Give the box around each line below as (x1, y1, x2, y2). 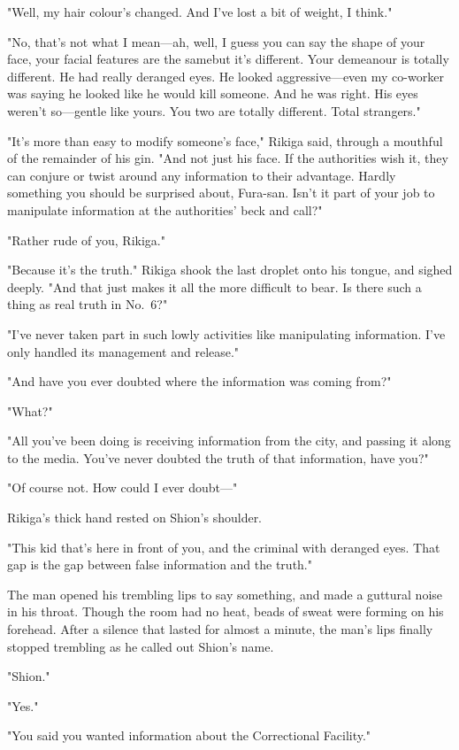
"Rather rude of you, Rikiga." (7, 230, 165, 249)
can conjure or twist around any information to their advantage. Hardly (7, 166, 396, 184)
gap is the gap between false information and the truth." (7, 555, 312, 574)
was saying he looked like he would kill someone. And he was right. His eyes (7, 84, 418, 103)
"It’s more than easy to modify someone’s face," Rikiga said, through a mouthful (7, 131, 443, 150)
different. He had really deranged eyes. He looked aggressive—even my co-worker (7, 66, 444, 85)
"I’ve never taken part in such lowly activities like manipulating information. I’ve (7, 324, 446, 343)
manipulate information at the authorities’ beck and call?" (7, 200, 323, 219)
